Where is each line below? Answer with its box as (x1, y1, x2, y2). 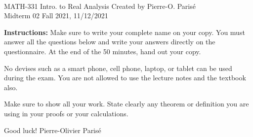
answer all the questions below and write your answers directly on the (4, 36, 215, 47)
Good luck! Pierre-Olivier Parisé (4, 125, 101, 135)
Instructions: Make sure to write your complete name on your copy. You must (4, 27, 245, 37)
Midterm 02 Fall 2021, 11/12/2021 (4, 10, 108, 21)
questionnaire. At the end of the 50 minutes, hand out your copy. (4, 46, 201, 56)
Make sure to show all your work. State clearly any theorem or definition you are (4, 99, 249, 109)
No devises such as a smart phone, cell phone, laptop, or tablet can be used (4, 63, 232, 73)
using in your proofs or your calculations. (4, 108, 128, 118)
